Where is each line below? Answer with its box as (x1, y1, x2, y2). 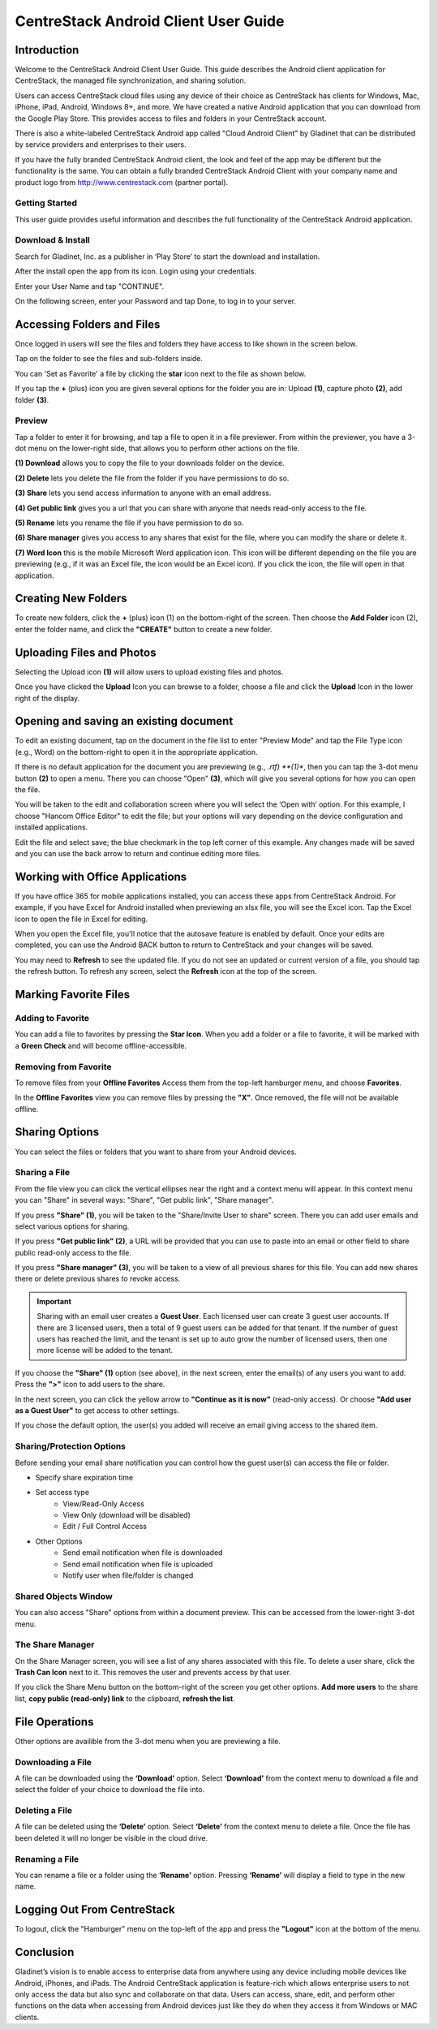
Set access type (35, 1488, 89, 1497)
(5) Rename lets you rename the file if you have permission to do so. (15, 518, 244, 528)
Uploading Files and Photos (15, 645, 157, 659)
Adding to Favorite (15, 1012, 89, 1023)
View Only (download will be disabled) (62, 1510, 191, 1520)
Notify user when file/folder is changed (62, 1570, 194, 1580)
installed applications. (15, 822, 88, 832)
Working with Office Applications (15, 869, 187, 884)
